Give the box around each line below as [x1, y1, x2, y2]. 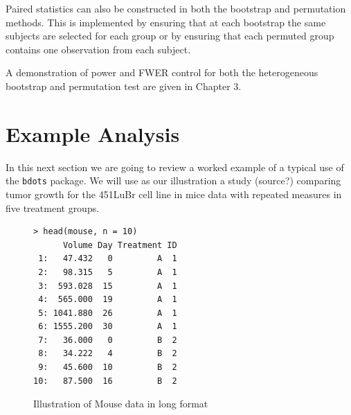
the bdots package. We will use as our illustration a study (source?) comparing [6, 173, 341, 188]
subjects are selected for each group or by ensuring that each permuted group [6, 28, 334, 43]
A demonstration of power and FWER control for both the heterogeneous [6, 65, 318, 80]
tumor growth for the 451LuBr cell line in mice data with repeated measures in [6, 186, 342, 201]
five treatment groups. [6, 200, 100, 215]
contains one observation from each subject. [6, 42, 191, 56]
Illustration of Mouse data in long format [33, 396, 208, 411]
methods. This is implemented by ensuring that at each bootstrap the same [6, 15, 326, 29]
